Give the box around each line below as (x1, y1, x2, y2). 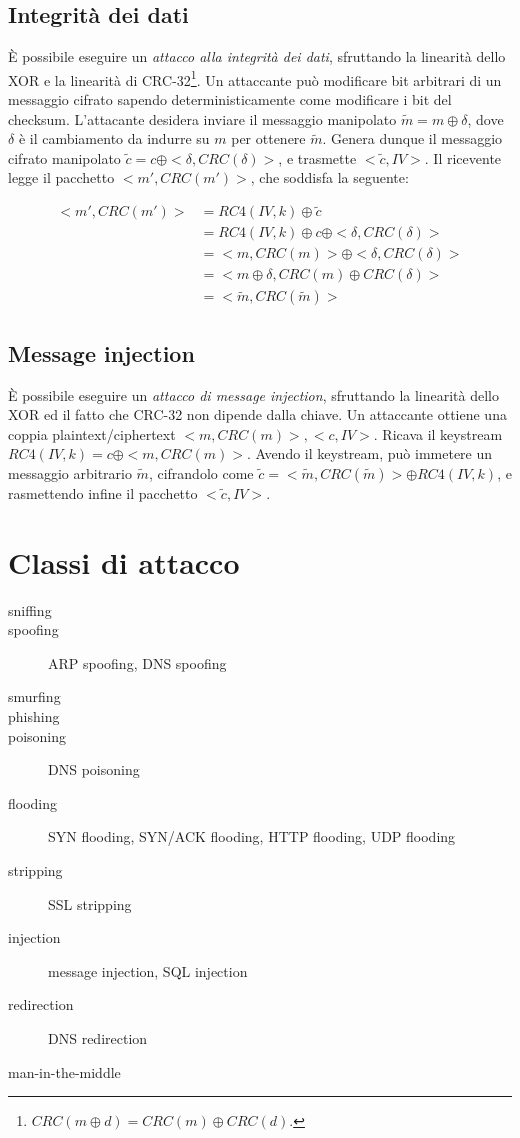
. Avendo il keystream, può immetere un (246, 443, 493, 464)
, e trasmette (278, 147, 357, 168)
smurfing (8, 686, 61, 707)
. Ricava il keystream (373, 423, 503, 444)
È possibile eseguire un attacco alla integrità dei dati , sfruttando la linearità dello (8, 46, 506, 67)
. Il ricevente (424, 147, 502, 168)
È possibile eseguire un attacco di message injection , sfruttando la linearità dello (8, 384, 500, 405)
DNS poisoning (48, 759, 140, 780)
